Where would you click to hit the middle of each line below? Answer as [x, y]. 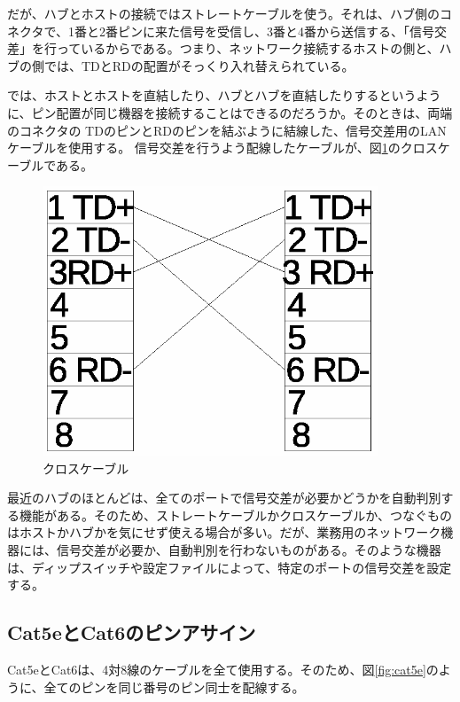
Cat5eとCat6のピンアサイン [132, 632]
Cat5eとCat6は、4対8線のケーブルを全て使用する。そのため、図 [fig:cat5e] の [223, 669]
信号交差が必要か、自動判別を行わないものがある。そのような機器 [249, 549]
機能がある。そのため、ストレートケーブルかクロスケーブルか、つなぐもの [236, 515]
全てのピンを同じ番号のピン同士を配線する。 [174, 686]
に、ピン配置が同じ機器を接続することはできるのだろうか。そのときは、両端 [230, 112]
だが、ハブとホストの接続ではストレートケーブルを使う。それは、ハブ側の [224, 13]
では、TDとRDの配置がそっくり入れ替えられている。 [199, 65]
